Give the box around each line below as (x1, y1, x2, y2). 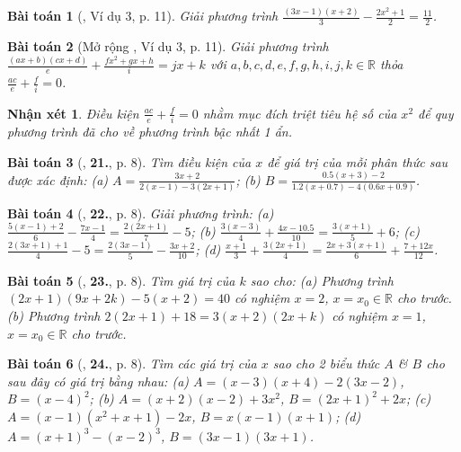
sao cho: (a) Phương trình (250, 270, 394, 289)
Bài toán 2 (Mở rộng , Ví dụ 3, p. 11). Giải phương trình (7, 37, 329, 56)
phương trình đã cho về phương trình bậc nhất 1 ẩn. (7, 121, 293, 140)
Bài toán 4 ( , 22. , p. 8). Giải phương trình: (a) (7, 203, 274, 222)
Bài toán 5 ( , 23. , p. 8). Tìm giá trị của (7, 270, 235, 289)
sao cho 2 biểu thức (272, 354, 380, 373)
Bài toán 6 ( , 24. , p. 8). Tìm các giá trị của (7, 354, 257, 373)
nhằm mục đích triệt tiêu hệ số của (202, 103, 397, 122)
